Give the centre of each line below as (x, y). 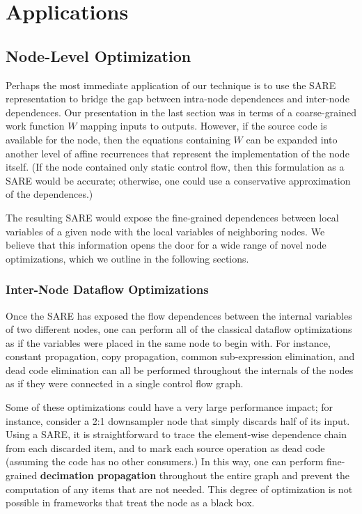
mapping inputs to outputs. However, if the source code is (204, 126)
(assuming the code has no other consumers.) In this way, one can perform (165, 461)
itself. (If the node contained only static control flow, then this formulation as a (175, 167)
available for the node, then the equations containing (118, 139)
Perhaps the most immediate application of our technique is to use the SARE (171, 85)
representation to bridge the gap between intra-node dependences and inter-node (178, 99)
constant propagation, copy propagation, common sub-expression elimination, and (180, 356)
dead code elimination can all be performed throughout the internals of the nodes (180, 369)
